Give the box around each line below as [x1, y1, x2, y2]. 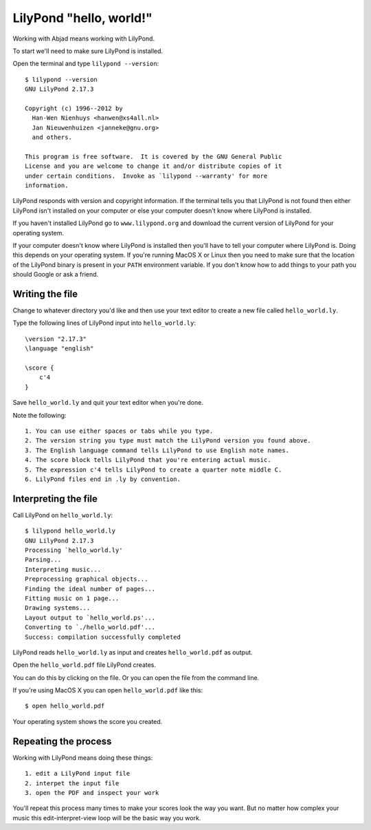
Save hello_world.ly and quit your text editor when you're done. [12, 398, 204, 407]
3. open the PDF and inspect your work [25, 789, 159, 796]
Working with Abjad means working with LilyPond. [12, 34, 155, 43]
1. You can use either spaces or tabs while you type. [25, 427, 214, 435]
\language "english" [25, 345, 94, 352]
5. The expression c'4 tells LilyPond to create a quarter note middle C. [25, 465, 282, 473]
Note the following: [12, 411, 67, 419]
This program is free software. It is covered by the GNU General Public [25, 152, 282, 160]
